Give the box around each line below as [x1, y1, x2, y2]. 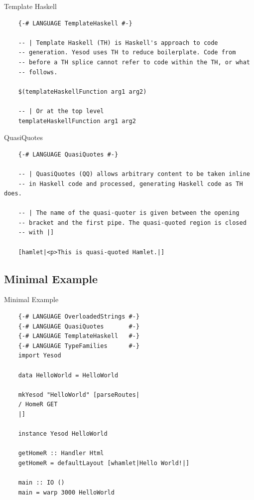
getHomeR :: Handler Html [18, 450, 104, 457]
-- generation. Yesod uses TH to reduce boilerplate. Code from [18, 49, 236, 56]
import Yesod [18, 352, 61, 359]
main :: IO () [18, 479, 65, 487]
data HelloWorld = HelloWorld [18, 371, 119, 379]
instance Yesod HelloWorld [18, 430, 108, 438]
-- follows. [18, 68, 58, 76]
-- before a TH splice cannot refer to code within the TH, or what [18, 58, 250, 66]
